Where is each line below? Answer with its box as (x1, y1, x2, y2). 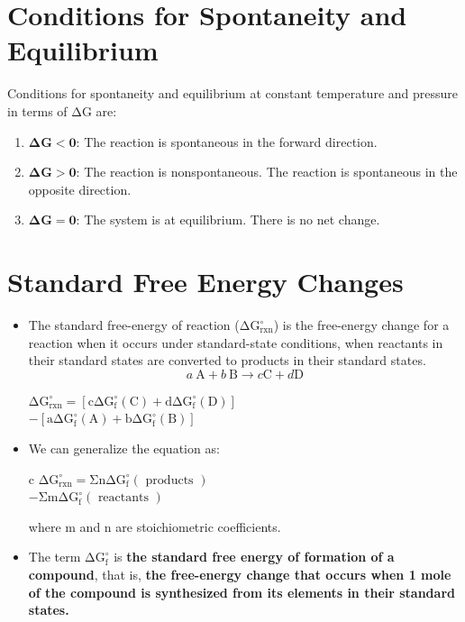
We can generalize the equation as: (28, 438, 220, 457)
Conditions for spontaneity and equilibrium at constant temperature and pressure (7, 84, 459, 103)
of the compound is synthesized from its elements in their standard (28, 582, 455, 601)
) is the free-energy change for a (273, 316, 450, 334)
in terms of (7, 101, 68, 120)
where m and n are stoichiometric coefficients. (28, 517, 281, 535)
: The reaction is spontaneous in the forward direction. (76, 132, 378, 151)
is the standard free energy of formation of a (114, 547, 395, 566)
